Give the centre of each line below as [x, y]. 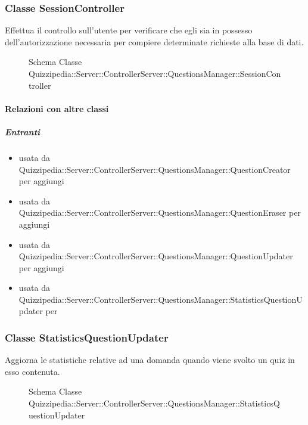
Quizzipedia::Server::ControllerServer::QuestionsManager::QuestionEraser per [160, 212]
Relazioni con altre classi [57, 108]
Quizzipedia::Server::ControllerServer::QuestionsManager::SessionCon [155, 73]
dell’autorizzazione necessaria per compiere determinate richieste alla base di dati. [154, 41]
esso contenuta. [32, 371]
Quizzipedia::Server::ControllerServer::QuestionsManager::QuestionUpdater [156, 256]
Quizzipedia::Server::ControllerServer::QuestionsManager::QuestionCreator [155, 169]
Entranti [23, 131]
